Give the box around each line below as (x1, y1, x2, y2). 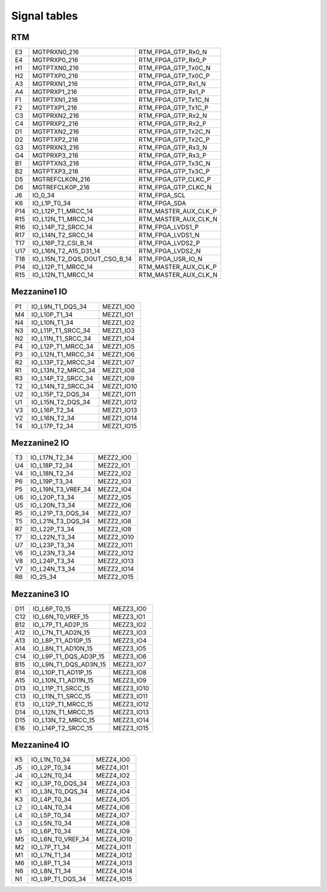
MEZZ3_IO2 (113, 620, 147, 629)
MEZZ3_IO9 (113, 676, 147, 685)
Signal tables (11, 9, 78, 22)
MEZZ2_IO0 (97, 454, 132, 462)
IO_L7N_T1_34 (31, 851, 71, 859)
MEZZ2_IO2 (97, 469, 131, 478)
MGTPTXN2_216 (32, 127, 79, 136)
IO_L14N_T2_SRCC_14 (32, 231, 94, 240)
